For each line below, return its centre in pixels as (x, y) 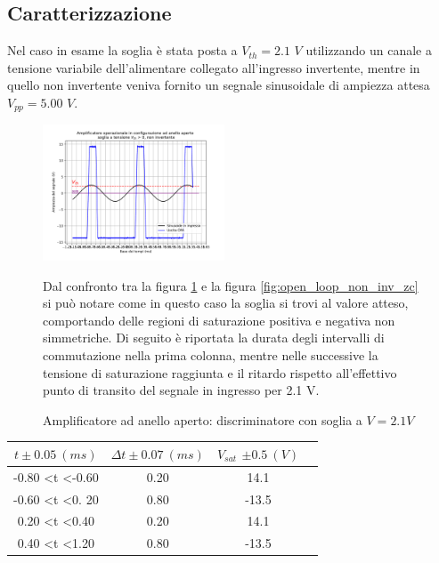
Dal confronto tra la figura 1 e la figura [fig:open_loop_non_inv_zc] (231, 285)
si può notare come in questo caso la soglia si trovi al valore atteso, (226, 303)
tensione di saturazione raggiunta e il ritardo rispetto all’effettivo (220, 372)
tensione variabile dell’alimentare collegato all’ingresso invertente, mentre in (214, 67)
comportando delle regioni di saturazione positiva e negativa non (219, 320)
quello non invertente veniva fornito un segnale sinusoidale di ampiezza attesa (219, 85)
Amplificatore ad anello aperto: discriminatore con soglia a (203, 419)
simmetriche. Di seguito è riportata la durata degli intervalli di (214, 338)
